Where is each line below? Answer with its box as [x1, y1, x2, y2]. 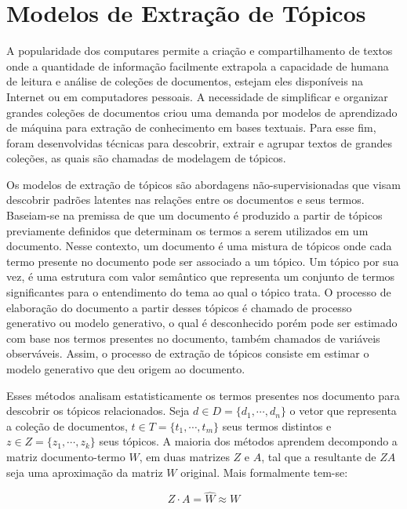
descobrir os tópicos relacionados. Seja [6, 402, 190, 419]
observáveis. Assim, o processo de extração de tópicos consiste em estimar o [6, 345, 369, 362]
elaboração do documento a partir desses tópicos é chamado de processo [6, 299, 352, 315]
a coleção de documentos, [6, 417, 128, 434]
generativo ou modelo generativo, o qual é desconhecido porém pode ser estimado [6, 314, 398, 331]
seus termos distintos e [222, 417, 332, 434]
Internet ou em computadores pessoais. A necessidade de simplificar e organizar [6, 88, 388, 104]
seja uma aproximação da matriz [6, 464, 163, 480]
